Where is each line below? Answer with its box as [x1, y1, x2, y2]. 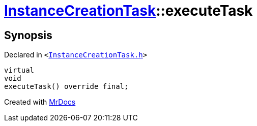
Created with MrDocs [4, 98, 76, 107]
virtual [4, 66, 35, 75]
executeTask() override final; [4, 82, 129, 91]
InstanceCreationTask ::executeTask [4, 2, 253, 19]
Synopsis [4, 28, 52, 42]
